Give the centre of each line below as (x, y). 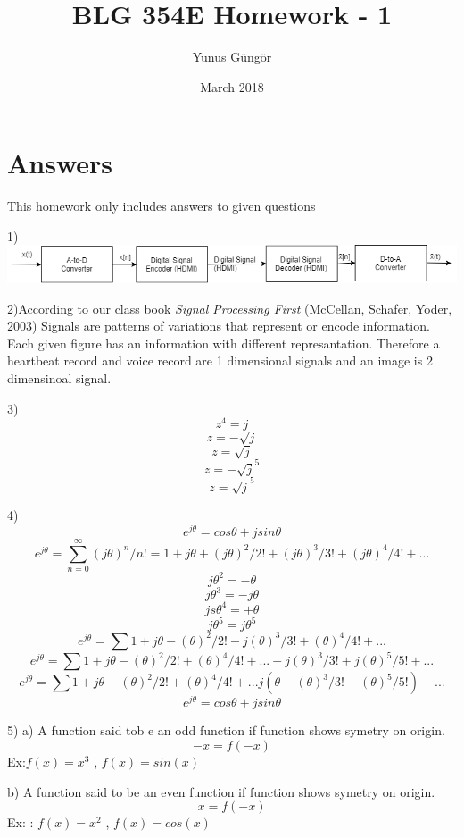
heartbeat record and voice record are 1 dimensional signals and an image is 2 (220, 360)
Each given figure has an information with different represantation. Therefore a (224, 343)
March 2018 (232, 86)
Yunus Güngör (232, 57)
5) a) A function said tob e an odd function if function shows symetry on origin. (226, 730)
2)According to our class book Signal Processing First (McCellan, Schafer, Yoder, (230, 308)
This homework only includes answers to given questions (162, 206)
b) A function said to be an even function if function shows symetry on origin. (221, 791)
